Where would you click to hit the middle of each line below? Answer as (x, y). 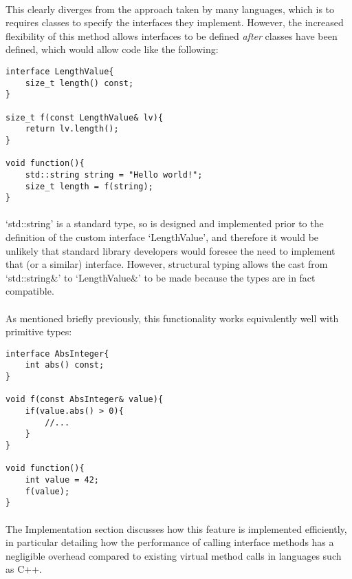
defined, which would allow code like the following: (112, 49)
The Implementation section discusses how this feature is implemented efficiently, (176, 528)
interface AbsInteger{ (57, 354)
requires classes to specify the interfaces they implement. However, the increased (175, 22)
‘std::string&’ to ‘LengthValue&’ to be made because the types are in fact (161, 277)
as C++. (24, 569)
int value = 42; (62, 480)
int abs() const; (65, 365)
